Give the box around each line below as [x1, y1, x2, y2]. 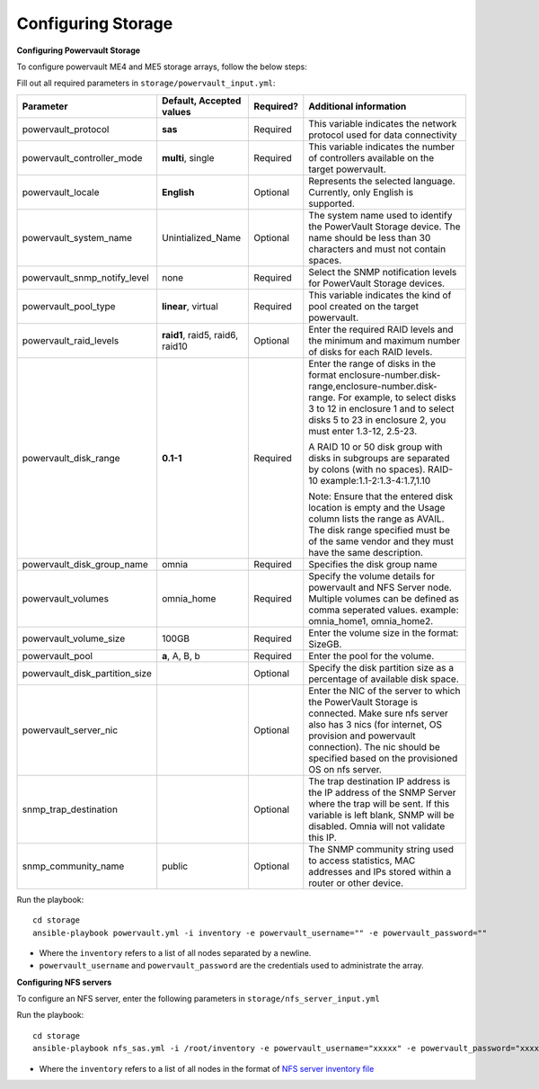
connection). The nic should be [308, 740, 440, 753]
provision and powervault [308, 729, 416, 742]
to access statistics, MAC [308, 854, 416, 867]
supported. [308, 197, 355, 210]
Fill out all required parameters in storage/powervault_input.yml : [16, 77, 276, 89]
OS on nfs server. [308, 763, 382, 775]
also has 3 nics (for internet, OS [308, 718, 443, 730]
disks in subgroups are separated [308, 451, 450, 464]
